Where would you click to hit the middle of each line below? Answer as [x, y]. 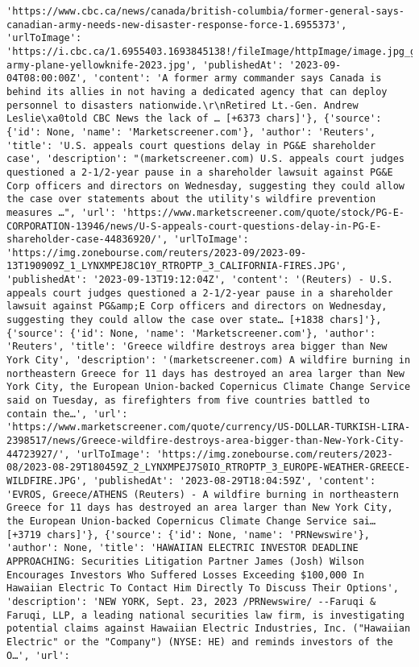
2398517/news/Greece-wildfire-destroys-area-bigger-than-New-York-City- [205, 441]
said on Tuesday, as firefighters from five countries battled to [189, 401]
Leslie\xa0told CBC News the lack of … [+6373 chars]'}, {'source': [194, 119]
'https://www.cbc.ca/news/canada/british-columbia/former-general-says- [205, 11]
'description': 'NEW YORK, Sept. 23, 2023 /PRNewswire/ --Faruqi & [191, 601]
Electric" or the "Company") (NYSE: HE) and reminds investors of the [200, 642]
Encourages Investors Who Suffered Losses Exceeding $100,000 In [185, 575]
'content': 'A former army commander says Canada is [237, 79]
